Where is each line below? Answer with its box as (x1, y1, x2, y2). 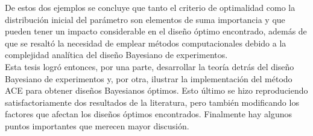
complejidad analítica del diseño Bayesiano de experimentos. (5, 48, 228, 61)
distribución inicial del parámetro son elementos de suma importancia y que (5, 13, 285, 25)
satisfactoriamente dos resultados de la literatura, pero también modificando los (5, 96, 299, 108)
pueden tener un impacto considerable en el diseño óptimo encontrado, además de (5, 25, 307, 37)
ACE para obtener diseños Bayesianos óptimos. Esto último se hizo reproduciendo (5, 84, 308, 97)
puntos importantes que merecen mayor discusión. (5, 119, 189, 132)
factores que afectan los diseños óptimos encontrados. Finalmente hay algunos (5, 108, 292, 120)
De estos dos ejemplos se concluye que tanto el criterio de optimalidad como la (5, 1, 296, 13)
